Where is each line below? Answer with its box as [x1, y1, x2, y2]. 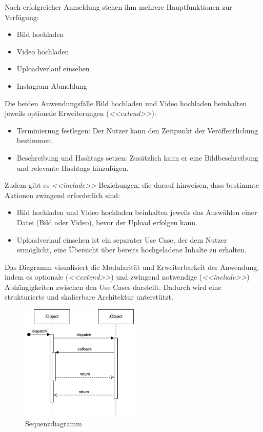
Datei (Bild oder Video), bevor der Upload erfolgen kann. [16, 217, 197, 227]
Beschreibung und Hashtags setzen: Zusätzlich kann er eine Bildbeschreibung [16, 152, 258, 163]
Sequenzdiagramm [25, 418, 82, 429]
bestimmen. [16, 135, 53, 146]
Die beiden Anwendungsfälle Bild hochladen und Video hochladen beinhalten [5, 97, 247, 108]
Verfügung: [5, 11, 39, 22]
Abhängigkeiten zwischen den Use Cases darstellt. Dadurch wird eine [5, 281, 221, 292]
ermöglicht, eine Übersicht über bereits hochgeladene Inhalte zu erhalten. [16, 244, 247, 255]
